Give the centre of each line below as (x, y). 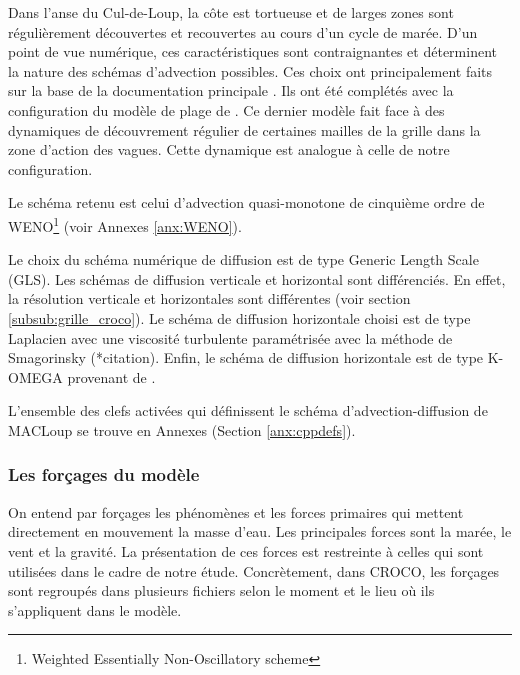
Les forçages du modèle (104, 474)
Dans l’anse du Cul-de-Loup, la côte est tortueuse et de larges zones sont (231, 12)
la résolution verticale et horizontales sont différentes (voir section (209, 298)
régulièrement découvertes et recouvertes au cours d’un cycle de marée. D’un (243, 31)
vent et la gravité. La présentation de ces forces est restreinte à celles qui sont (246, 550)
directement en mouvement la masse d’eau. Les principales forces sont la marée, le (260, 531)
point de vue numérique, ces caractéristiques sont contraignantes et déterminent (252, 51)
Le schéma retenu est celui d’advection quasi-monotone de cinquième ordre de (246, 202)
